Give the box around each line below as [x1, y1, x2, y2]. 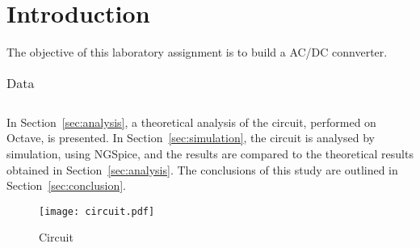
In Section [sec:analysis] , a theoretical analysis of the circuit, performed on [6, 113, 376, 130]
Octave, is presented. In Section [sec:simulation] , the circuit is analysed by [6, 129, 375, 146]
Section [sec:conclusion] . [6, 177, 126, 194]
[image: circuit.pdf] [39, 205, 155, 217]
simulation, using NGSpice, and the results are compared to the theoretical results [6, 145, 414, 162]
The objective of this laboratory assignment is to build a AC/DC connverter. [6, 44, 388, 61]
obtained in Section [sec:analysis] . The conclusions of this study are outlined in [6, 161, 398, 178]
